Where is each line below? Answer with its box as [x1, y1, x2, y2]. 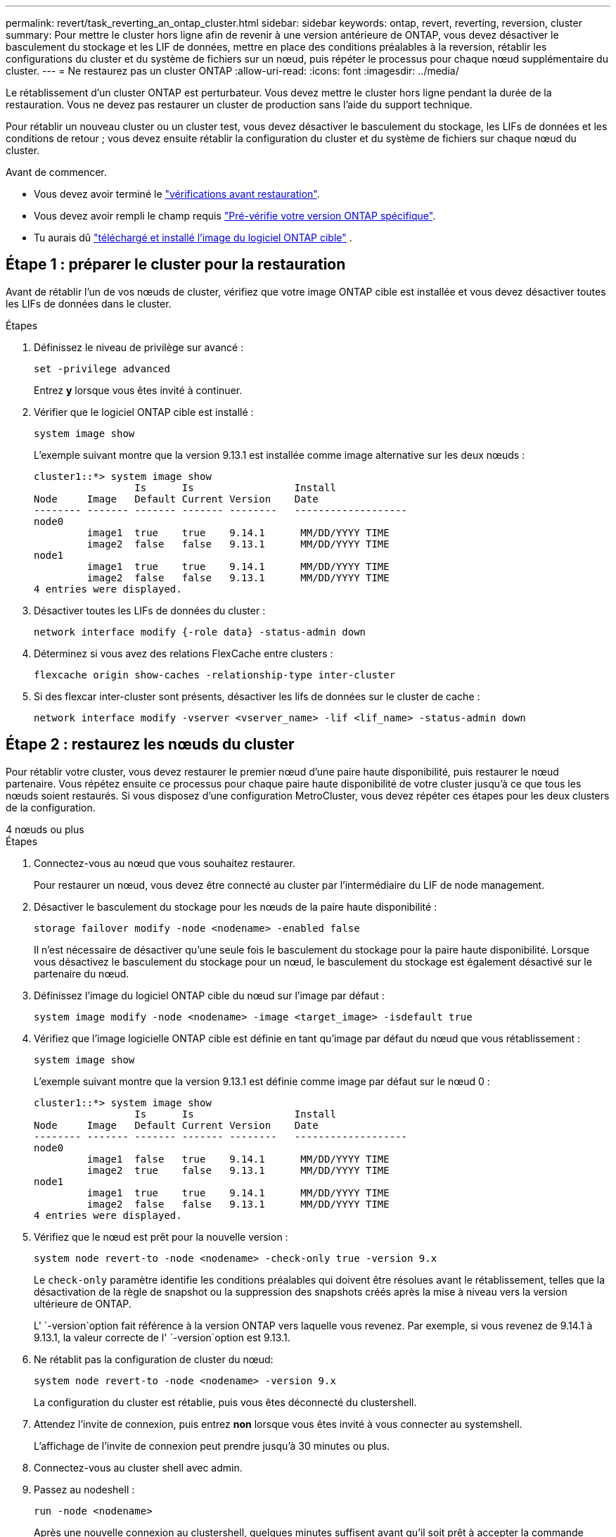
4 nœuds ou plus [6, 823, 84, 835]
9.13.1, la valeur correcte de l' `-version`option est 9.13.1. [34, 1331, 290, 1343]
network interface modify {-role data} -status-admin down [34, 626, 366, 638]
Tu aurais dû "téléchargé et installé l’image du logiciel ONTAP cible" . [34, 232, 352, 243]
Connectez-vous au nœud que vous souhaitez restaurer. [34, 856, 295, 869]
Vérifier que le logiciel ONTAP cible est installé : [34, 405, 254, 418]
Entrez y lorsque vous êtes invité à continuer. [34, 384, 243, 396]
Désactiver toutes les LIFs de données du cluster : [34, 604, 266, 616]
